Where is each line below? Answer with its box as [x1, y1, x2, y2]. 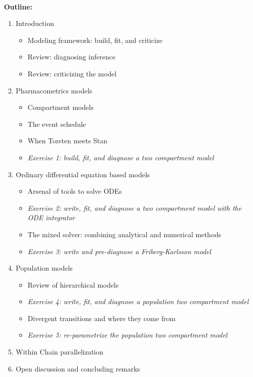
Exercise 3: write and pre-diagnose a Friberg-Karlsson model [27, 246, 211, 256]
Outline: [4, 1, 33, 11]
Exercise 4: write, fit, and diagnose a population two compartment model [27, 296, 249, 307]
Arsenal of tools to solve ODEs [27, 186, 122, 196]
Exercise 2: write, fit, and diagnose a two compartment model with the [27, 202, 242, 213]
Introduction [15, 18, 54, 28]
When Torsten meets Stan [27, 135, 108, 146]
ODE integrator [27, 212, 75, 223]
